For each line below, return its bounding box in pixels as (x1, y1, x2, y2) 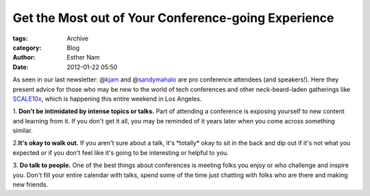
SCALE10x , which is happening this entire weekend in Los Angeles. (12, 95, 202, 103)
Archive (66, 34, 89, 42)
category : (12, 43, 42, 51)
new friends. (12, 180, 48, 188)
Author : (12, 53, 36, 62)
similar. (12, 127, 34, 135)
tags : (12, 34, 28, 42)
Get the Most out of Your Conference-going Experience (12, 10, 334, 25)
